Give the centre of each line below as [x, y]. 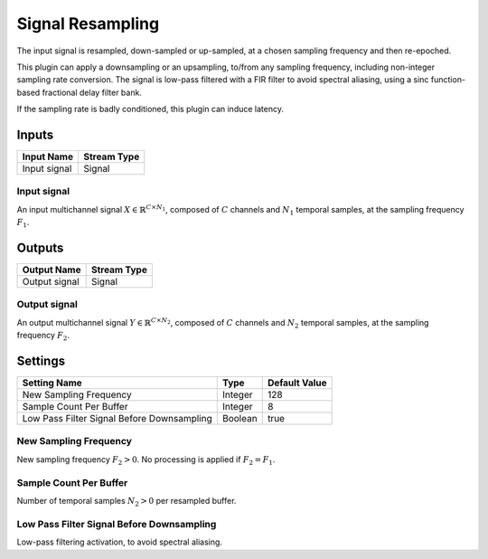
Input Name [48, 156]
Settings [41, 361]
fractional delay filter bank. [92, 92]
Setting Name [52, 383]
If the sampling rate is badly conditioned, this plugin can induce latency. [150, 109]
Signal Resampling [88, 24]
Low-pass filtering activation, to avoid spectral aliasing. [120, 542]
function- [448, 80]
